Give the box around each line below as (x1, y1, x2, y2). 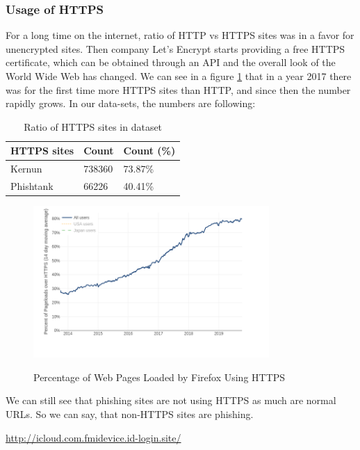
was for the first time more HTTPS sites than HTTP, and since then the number (6, 82, 351, 97)
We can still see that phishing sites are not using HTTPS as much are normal (6, 393, 336, 408)
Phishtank (10, 179, 54, 193)
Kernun (10, 161, 42, 176)
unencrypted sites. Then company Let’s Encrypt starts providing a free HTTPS (6, 41, 345, 56)
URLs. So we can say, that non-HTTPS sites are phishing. (6, 406, 254, 421)
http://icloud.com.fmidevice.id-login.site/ (6, 430, 181, 444)
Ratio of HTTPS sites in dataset (24, 119, 163, 134)
